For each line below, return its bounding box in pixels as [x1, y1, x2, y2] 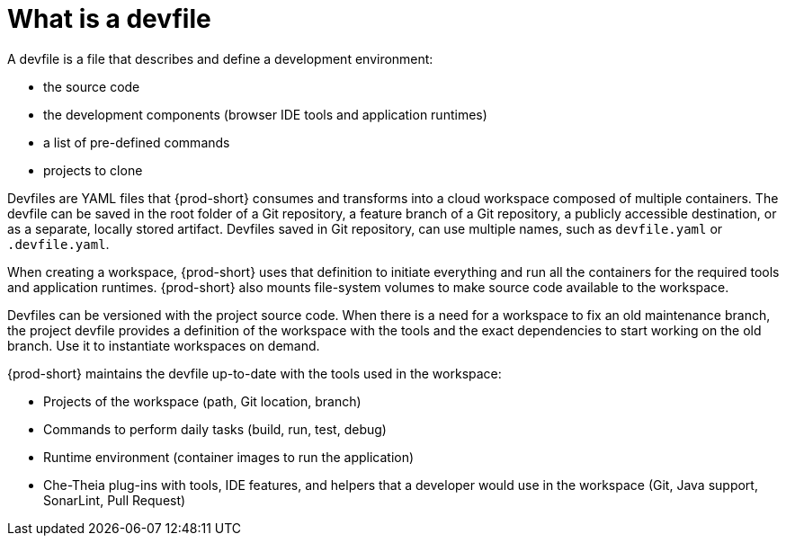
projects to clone [43, 162, 143, 178]
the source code [43, 78, 140, 94]
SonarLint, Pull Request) [43, 492, 186, 508]
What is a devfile [7, 4, 211, 34]
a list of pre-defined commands [43, 134, 230, 150]
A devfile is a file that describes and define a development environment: [7, 50, 433, 67]
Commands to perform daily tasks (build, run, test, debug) [43, 421, 387, 437]
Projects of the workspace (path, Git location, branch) [43, 393, 362, 409]
